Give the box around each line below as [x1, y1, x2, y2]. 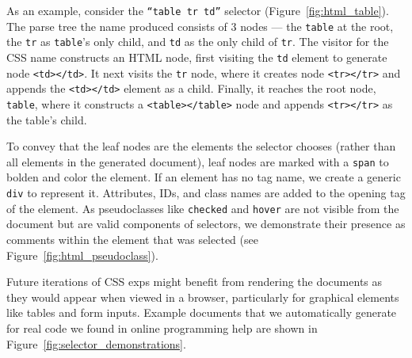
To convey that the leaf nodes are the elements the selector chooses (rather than [6, 138, 396, 154]
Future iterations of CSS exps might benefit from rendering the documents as [6, 273, 383, 290]
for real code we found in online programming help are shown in [6, 319, 318, 336]
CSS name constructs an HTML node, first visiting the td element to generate [6, 48, 387, 65]
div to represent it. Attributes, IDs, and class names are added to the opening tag [6, 185, 406, 201]
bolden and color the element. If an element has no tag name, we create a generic [6, 169, 401, 185]
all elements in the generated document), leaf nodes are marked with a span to [6, 153, 389, 169]
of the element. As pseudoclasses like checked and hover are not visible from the [6, 200, 399, 216]
